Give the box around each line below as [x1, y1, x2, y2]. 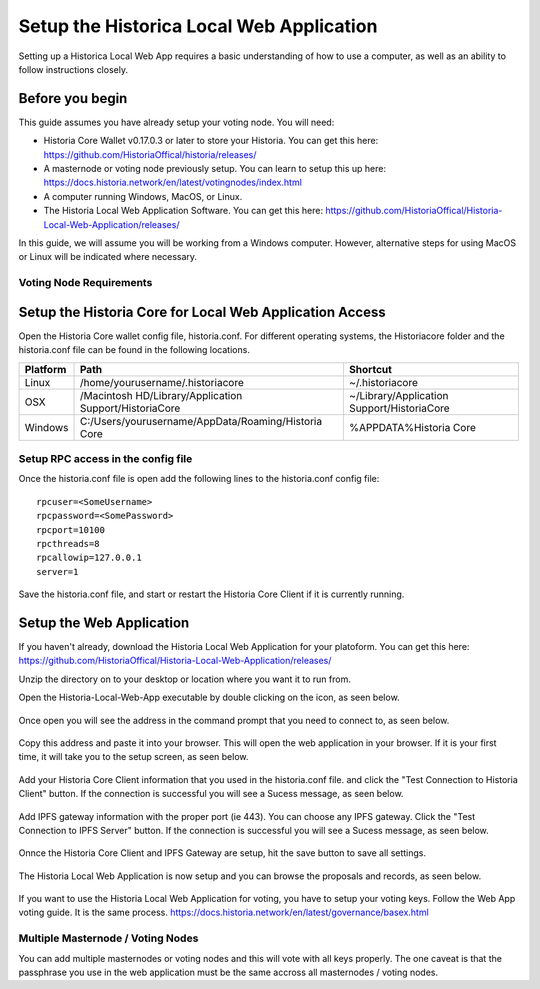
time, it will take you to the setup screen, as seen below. [18, 751, 249, 763]
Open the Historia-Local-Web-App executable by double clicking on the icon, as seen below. [18, 691, 400, 704]
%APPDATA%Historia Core [348, 420, 477, 434]
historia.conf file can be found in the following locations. [18, 344, 250, 356]
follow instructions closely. [18, 63, 129, 75]
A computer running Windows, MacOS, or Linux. [43, 190, 243, 202]
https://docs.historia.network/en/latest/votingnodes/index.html [43, 176, 302, 189]
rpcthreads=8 [36, 538, 100, 549]
